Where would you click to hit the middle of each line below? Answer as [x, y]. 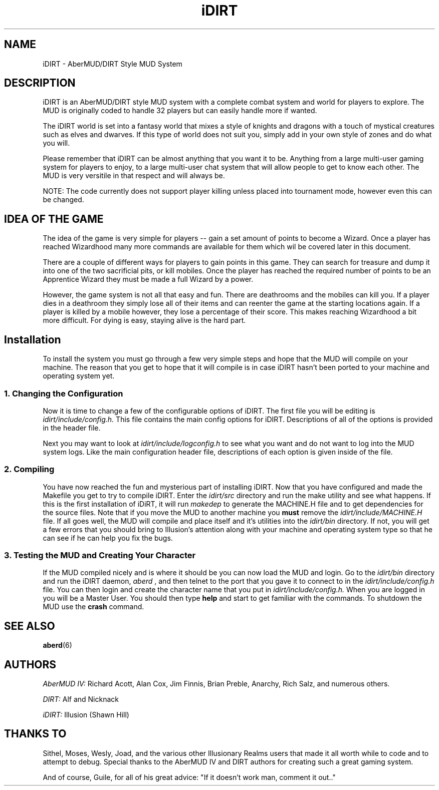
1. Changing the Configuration [64, 393]
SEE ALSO [30, 626]
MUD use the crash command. [93, 607]
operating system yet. [79, 376]
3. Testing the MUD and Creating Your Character [100, 555]
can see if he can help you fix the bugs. [108, 538]
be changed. [63, 200]
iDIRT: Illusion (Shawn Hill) [86, 715]
